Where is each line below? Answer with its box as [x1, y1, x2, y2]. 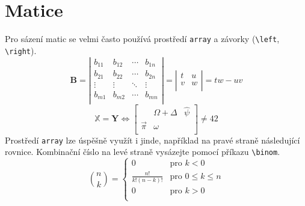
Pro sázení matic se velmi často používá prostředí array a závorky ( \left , [5, 32, 280, 45]
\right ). [5, 44, 37, 56]
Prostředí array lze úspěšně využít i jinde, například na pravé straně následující [5, 133, 300, 146]
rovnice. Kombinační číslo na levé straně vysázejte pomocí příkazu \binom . [5, 145, 280, 158]
